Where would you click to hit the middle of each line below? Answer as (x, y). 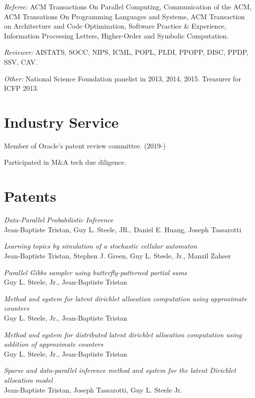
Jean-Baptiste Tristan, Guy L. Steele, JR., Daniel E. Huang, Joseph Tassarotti (123, 229)
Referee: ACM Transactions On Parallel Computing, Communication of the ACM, (128, 6)
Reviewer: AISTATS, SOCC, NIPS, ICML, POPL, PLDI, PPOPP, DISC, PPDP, (126, 52)
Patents (30, 196)
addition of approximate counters (54, 344)
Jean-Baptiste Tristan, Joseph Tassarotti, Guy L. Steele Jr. (93, 389)
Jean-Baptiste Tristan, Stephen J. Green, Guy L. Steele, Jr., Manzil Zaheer (118, 255)
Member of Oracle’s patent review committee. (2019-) (85, 145)
